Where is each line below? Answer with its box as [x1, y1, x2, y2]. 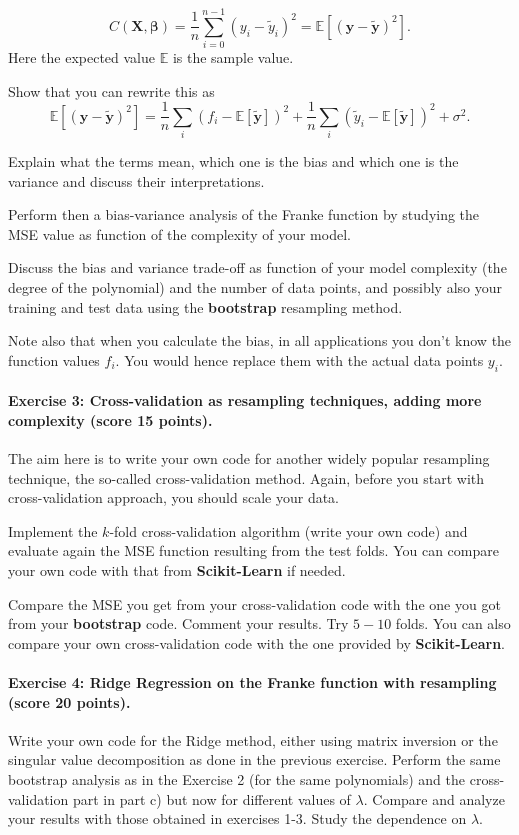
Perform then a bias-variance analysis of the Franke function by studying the [8, 204, 480, 225]
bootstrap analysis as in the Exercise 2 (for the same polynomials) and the [8, 768, 466, 789]
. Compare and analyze [363, 788, 505, 809]
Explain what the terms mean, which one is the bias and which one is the [8, 151, 459, 172]
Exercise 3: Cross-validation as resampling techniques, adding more [8, 390, 482, 411]
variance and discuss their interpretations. [8, 170, 265, 191]
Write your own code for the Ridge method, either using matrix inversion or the [8, 729, 498, 750]
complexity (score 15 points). [8, 409, 213, 430]
